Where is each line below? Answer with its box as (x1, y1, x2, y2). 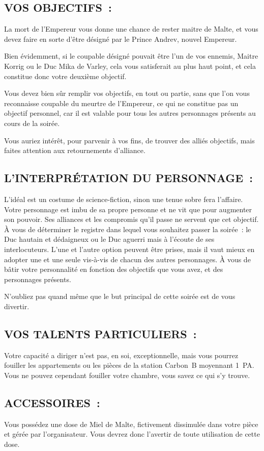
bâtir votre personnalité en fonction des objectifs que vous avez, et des (4, 264, 223, 274)
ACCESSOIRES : (4, 394, 100, 410)
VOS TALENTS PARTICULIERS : (4, 325, 197, 341)
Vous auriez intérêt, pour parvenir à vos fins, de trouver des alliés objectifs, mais (4, 135, 255, 145)
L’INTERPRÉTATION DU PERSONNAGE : (4, 170, 253, 186)
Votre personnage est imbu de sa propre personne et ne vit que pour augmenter (4, 204, 252, 214)
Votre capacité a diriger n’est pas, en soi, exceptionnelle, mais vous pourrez (4, 349, 239, 360)
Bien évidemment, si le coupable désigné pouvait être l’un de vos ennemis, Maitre (4, 51, 258, 61)
